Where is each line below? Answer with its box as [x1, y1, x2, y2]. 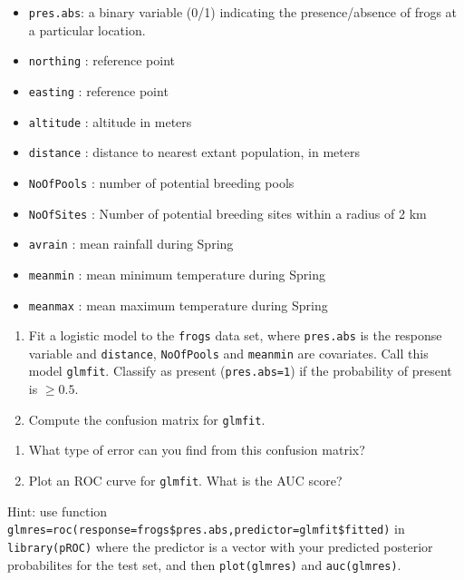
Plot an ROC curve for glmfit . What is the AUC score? [28, 470, 343, 489]
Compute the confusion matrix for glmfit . [28, 409, 266, 428]
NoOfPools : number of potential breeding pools [28, 172, 295, 192]
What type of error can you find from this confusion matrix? [28, 440, 365, 459]
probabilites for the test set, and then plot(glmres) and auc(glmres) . [7, 555, 401, 574]
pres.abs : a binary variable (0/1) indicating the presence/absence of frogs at [28, 3, 458, 21]
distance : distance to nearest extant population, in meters [28, 143, 360, 162]
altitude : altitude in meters [28, 112, 192, 131]
